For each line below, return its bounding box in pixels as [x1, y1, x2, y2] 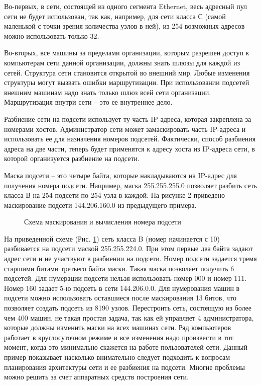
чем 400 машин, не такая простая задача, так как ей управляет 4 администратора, [4, 312, 254, 323]
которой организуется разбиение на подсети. [4, 153, 140, 164]
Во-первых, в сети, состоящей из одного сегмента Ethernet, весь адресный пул [4, 1, 247, 11]
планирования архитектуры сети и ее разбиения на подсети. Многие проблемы [4, 361, 245, 372]
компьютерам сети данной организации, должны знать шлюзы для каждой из [4, 57, 240, 67]
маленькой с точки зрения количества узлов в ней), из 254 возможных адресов [4, 21, 245, 31]
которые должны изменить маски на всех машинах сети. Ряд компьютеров [4, 322, 231, 333]
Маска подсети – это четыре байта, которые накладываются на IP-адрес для [4, 170, 237, 180]
